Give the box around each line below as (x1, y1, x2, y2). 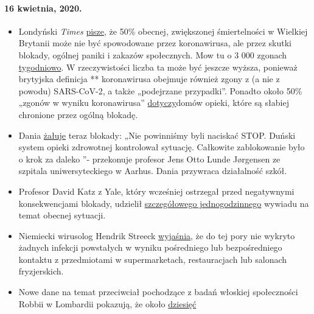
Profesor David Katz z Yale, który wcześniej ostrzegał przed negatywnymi (18, 184, 295, 197)
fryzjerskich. (18, 265, 64, 277)
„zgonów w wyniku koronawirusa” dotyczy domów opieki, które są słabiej (18, 96, 289, 109)
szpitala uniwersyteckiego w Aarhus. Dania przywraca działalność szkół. (18, 164, 287, 177)
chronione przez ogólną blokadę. (18, 108, 138, 120)
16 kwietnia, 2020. (4, 1, 82, 14)
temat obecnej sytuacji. (18, 209, 106, 222)
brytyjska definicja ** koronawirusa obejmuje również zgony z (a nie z (18, 72, 280, 85)
